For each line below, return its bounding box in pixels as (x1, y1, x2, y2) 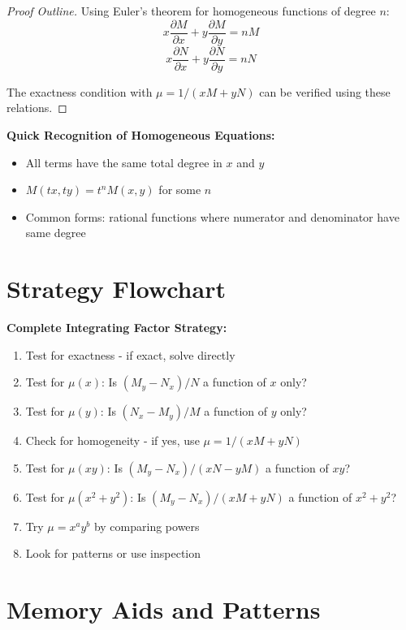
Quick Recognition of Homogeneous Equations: (6, 126, 275, 143)
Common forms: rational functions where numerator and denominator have (25, 208, 400, 225)
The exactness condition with (6, 83, 153, 100)
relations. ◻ (6, 99, 67, 116)
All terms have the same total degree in (25, 153, 222, 170)
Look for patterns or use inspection (25, 545, 201, 562)
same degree (25, 224, 86, 241)
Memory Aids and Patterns (6, 593, 321, 626)
